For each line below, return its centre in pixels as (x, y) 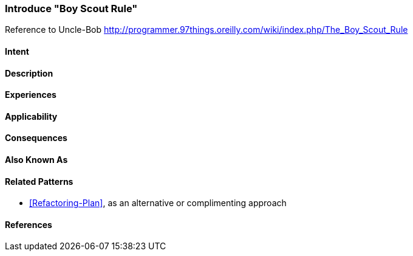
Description (29, 73)
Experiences (31, 95)
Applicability (31, 116)
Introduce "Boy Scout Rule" (71, 9)
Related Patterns (39, 181)
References (29, 224)
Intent (17, 51)
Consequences (36, 138)
